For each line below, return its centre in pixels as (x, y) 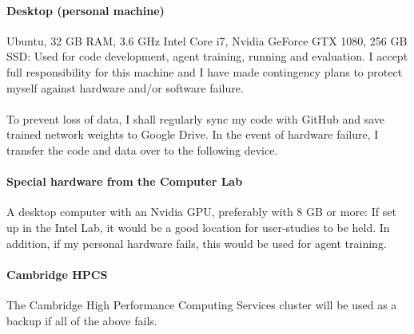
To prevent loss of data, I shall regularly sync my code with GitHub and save (196, 118)
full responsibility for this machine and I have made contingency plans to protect (205, 71)
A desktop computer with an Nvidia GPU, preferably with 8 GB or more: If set (201, 212)
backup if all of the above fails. (82, 320)
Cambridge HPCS (57, 274)
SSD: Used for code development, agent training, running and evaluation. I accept (207, 56)
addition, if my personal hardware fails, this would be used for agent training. (197, 243)
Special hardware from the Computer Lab (125, 181)
